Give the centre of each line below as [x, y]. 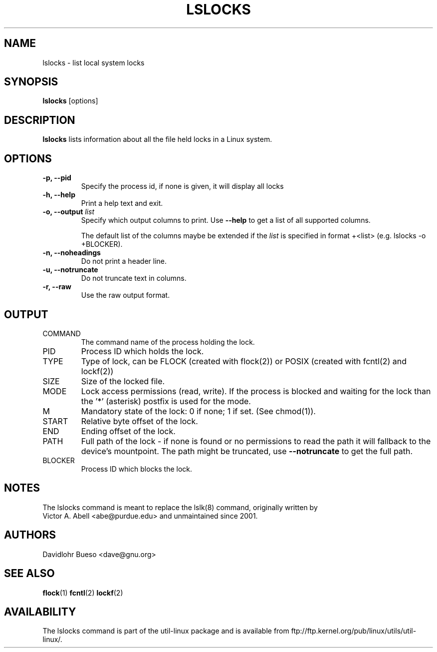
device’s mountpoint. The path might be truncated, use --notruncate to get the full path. [247, 451]
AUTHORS [30, 535]
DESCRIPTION [40, 120]
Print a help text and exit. [122, 203]
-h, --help [59, 195]
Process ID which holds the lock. [142, 351]
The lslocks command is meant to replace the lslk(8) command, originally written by [180, 507]
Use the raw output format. [125, 295]
